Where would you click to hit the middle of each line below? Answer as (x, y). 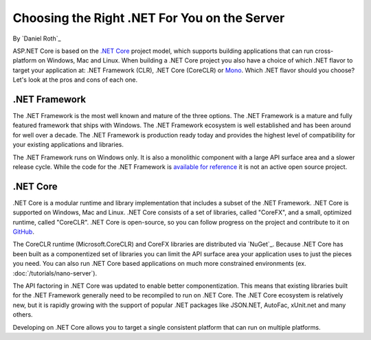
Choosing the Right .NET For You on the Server (149, 18)
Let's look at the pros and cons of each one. (75, 80)
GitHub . (23, 232)
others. (23, 315)
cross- (324, 51)
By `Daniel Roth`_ (37, 38)
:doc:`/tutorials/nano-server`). (55, 273)
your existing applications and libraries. (68, 145)
